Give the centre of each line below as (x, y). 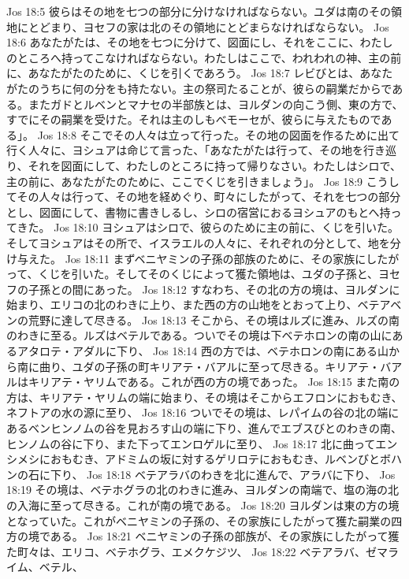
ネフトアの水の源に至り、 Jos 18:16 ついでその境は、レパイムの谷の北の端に (203, 412)
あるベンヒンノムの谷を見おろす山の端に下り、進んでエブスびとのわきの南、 (204, 428)
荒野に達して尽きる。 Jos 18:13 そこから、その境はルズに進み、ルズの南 (214, 319)
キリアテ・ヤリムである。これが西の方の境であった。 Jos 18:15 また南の (214, 382)
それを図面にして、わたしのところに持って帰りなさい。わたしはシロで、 (215, 165)
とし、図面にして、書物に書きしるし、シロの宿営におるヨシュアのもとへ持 (199, 212)
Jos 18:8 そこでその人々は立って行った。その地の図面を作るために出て (218, 134)
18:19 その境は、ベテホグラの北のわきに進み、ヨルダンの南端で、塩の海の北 (203, 490)
